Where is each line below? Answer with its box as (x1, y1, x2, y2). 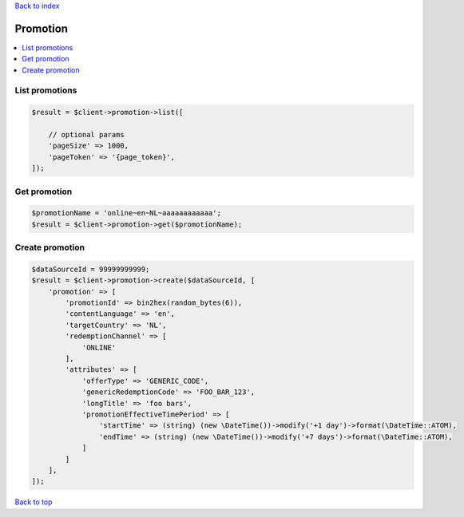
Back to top (14, 497, 53, 507)
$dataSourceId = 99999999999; (31, 264, 150, 274)
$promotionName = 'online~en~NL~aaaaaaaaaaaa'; (31, 208, 221, 218)
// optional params (48, 130, 125, 140)
